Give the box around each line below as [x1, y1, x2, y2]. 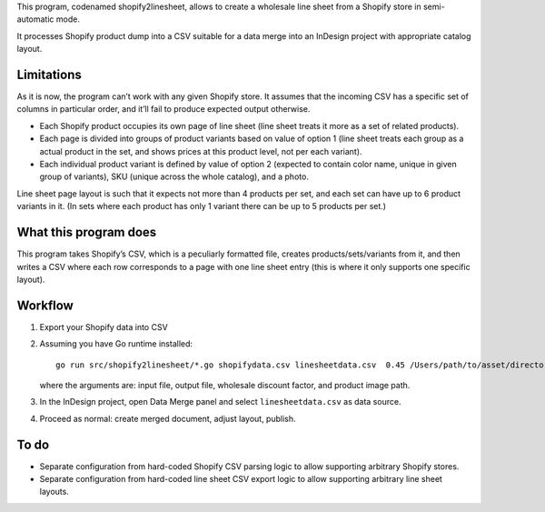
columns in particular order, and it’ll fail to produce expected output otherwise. [16, 104, 311, 115]
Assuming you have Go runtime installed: [39, 338, 193, 349]
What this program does [16, 225, 157, 240]
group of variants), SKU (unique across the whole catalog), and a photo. [39, 171, 309, 182]
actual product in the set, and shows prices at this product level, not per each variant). [39, 146, 362, 156]
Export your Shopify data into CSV [39, 321, 168, 332]
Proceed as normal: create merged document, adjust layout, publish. [39, 413, 296, 424]
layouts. [39, 487, 70, 497]
